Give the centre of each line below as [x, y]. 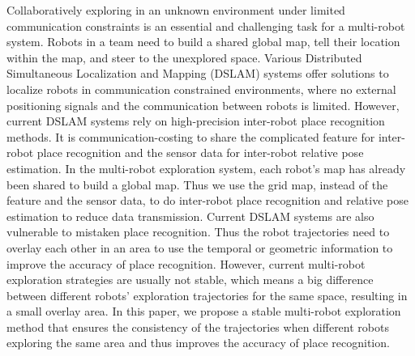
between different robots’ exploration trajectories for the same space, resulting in [207, 295]
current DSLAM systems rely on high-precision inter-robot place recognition [196, 121]
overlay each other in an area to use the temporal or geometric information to [200, 247]
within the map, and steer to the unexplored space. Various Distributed [184, 57]
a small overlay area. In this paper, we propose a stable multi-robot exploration [204, 311]
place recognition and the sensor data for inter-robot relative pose [200, 153]
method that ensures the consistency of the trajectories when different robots [198, 326]
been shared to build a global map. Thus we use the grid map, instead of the [197, 184]
